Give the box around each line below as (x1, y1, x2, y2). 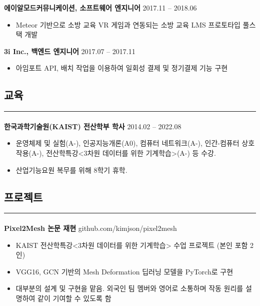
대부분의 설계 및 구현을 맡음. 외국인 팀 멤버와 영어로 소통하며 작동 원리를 (15, 283, 243, 293)
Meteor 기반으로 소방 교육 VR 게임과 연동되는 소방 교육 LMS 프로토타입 (15, 19, 240, 30)
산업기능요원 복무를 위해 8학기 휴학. (15, 164, 127, 175)
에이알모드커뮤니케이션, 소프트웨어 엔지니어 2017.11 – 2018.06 (4, 3, 197, 13)
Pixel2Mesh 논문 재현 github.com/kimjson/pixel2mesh (4, 222, 177, 233)
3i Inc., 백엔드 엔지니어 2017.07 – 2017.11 (4, 46, 135, 56)
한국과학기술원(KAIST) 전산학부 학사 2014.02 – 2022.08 (4, 121, 181, 131)
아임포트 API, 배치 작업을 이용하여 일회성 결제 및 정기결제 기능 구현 (15, 63, 228, 73)
